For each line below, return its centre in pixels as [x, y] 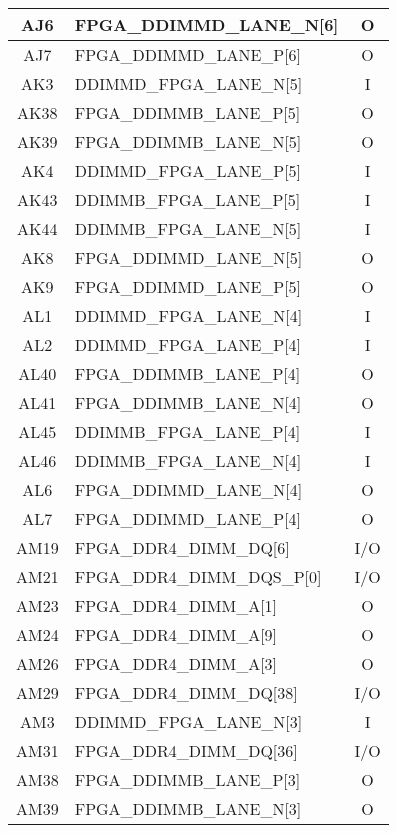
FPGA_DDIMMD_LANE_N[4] [188, 489]
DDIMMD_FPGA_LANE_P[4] [188, 344]
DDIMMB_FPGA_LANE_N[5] [188, 228]
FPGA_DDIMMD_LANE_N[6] [206, 24]
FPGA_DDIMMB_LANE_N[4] [188, 402]
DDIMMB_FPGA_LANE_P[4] [187, 431]
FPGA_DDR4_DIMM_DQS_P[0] [198, 576]
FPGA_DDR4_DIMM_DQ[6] [182, 547]
